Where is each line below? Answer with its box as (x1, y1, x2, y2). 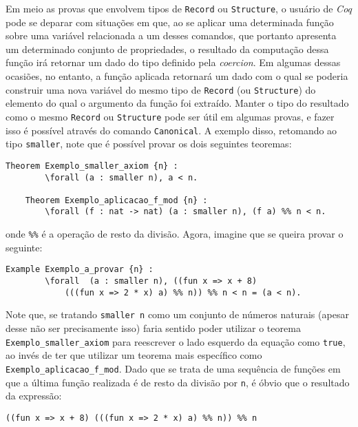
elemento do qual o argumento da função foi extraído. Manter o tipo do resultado (6, 96, 349, 110)
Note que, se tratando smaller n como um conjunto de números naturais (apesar (6, 307, 349, 322)
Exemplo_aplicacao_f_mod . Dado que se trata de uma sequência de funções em (6, 361, 341, 375)
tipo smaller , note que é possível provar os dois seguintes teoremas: (6, 136, 292, 151)
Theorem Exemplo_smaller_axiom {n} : (6, 160, 178, 171)
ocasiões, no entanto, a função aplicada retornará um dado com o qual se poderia (6, 69, 348, 83)
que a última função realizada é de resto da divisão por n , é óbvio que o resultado (6, 375, 350, 389)
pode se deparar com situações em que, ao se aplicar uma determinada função (6, 14, 334, 29)
